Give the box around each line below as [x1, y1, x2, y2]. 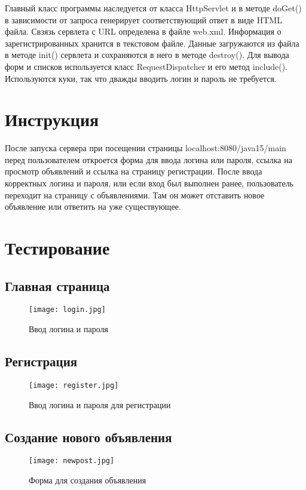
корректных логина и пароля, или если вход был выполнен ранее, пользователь [5, 177, 293, 189]
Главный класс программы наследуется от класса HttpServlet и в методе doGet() [5, 2, 302, 14]
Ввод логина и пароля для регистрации [29, 398, 171, 411]
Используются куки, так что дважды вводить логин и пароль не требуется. [5, 72, 277, 84]
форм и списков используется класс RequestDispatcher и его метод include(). [5, 60, 288, 72]
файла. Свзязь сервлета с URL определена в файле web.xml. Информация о [5, 25, 281, 38]
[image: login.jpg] [29, 305, 106, 314]
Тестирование [5, 235, 110, 260]
